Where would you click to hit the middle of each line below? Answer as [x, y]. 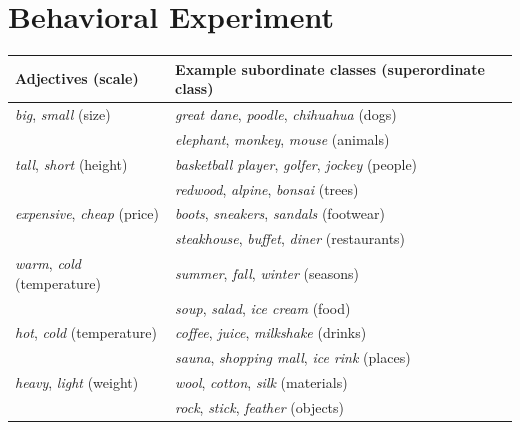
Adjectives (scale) [77, 78]
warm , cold [48, 263]
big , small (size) [63, 114]
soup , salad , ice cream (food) [263, 307]
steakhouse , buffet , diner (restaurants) [290, 238]
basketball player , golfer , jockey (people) [296, 163]
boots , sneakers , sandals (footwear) [280, 213]
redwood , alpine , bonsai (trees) [267, 188]
